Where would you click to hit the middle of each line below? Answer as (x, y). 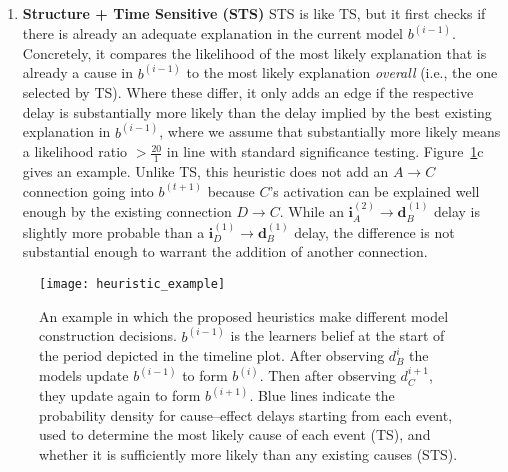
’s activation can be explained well (374, 190)
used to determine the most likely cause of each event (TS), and (235, 434)
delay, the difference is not (374, 231)
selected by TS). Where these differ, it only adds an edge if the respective (248, 92)
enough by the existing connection (127, 211)
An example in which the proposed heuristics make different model (244, 315)
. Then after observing (327, 375)
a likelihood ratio (75, 151)
